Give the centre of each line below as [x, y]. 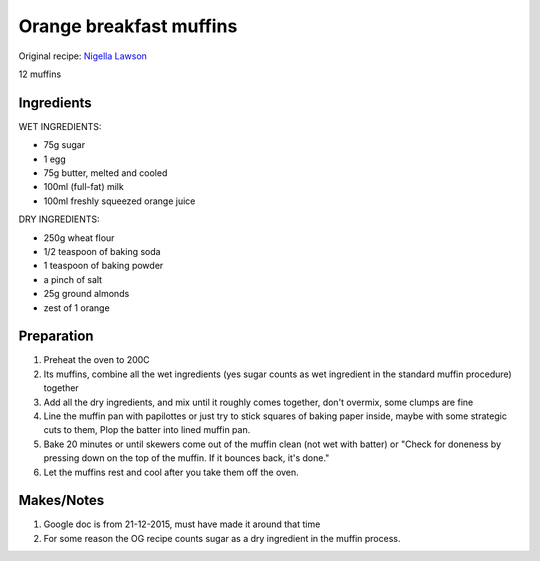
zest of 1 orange [76, 307]
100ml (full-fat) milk [83, 187]
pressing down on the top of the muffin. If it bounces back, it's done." [186, 458]
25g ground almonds [86, 294]
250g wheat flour [79, 237]
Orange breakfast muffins [128, 26]
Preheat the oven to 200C [96, 360]
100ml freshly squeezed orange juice [119, 201]
